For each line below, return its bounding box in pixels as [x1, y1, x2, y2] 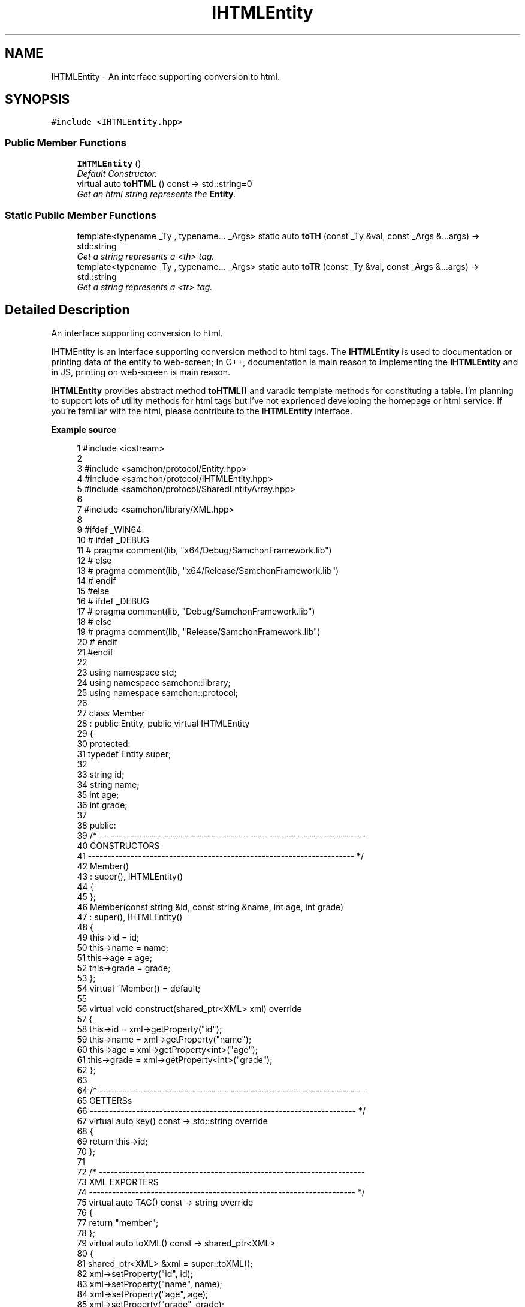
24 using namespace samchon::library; [77, 677, 231, 688]
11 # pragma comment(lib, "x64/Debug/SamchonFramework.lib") [77, 544, 332, 555]
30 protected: [77, 738, 131, 749]
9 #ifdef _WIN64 [77, 524, 142, 535]
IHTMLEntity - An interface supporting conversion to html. [51, 71, 280, 82]
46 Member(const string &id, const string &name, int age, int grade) [77, 901, 344, 912]
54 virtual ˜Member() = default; [77, 983, 201, 993]
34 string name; [77, 779, 140, 790]
